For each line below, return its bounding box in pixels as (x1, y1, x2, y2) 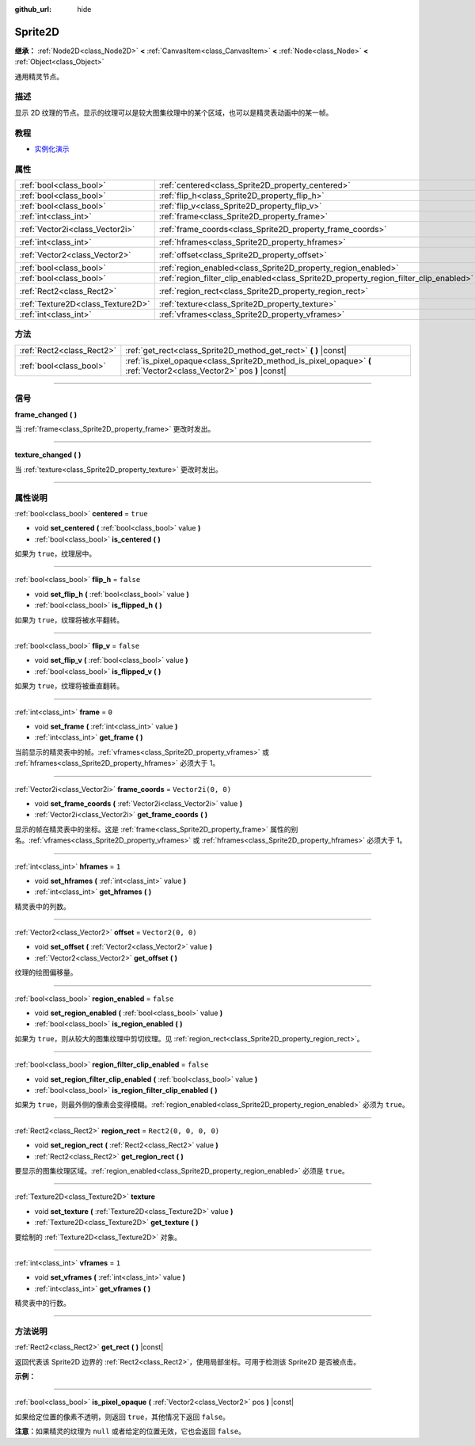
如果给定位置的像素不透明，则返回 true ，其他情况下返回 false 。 (14, 1412, 230, 1421)
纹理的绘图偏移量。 (14, 968, 78, 977)
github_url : (14, 5, 51, 13)
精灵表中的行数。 (14, 1299, 70, 1308)
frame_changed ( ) (14, 409, 78, 419)
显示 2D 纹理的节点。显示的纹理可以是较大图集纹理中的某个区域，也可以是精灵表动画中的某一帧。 (14, 108, 333, 117)
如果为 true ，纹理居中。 (14, 549, 97, 558)
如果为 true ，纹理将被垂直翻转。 (14, 681, 124, 691)
